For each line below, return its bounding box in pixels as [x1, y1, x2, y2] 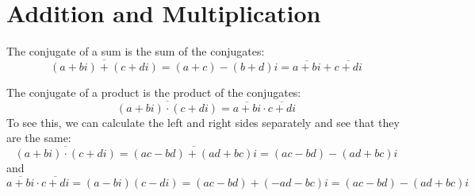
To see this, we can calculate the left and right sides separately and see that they [6, 113, 400, 130]
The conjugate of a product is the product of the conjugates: [6, 83, 301, 100]
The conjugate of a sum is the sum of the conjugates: [6, 43, 265, 60]
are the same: [6, 129, 71, 146]
